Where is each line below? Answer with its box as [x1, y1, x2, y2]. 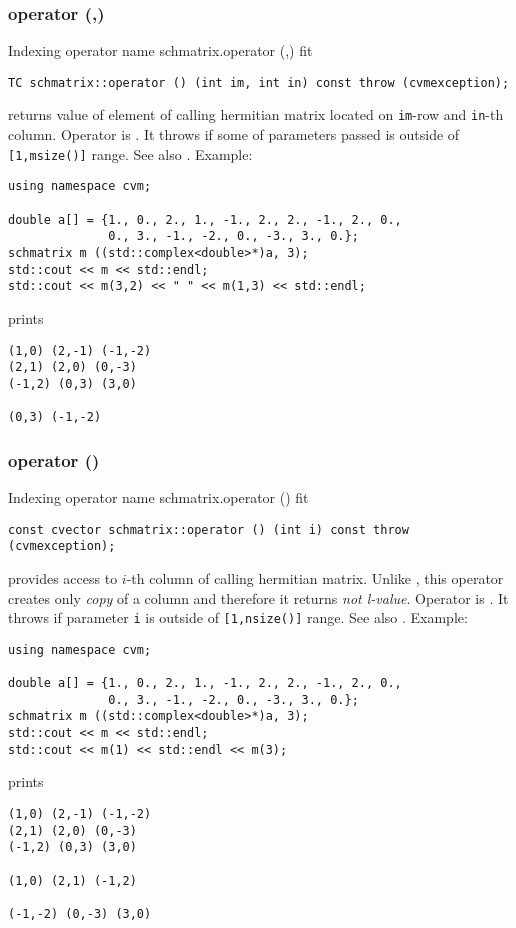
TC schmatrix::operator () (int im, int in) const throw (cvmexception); [8, 75, 510, 90]
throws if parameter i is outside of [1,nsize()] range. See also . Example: [8, 607, 468, 628]
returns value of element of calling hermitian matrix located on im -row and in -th [8, 104, 504, 125]
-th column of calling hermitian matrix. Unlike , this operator [126, 567, 504, 588]
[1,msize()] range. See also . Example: [8, 143, 253, 164]
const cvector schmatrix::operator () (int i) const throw [8, 522, 409, 537]
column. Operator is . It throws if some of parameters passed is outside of [8, 124, 460, 145]
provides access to [8, 567, 118, 588]
